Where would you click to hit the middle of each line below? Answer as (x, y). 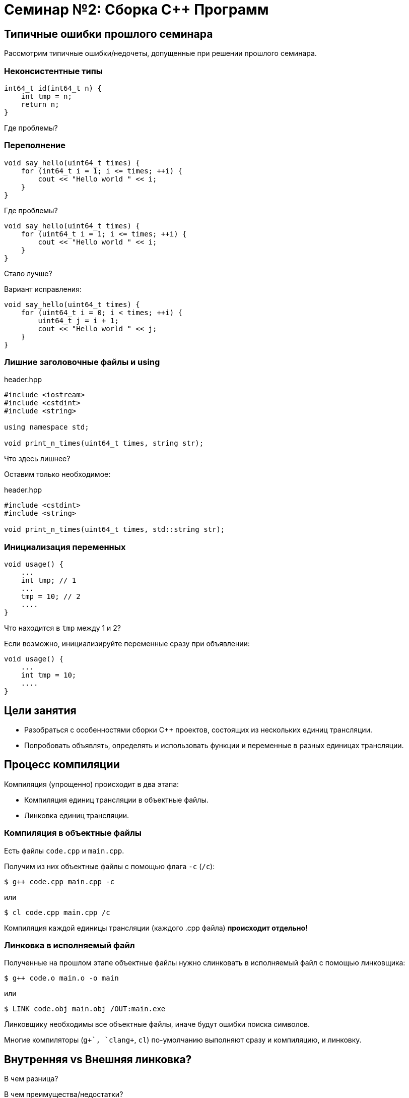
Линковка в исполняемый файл (70, 945)
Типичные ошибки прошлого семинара (109, 34)
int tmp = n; (46, 96)
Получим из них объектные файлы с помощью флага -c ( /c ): (110, 866)
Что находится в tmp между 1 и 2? (63, 628)
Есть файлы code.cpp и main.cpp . (64, 850)
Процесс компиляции (62, 765)
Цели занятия (40, 710)
